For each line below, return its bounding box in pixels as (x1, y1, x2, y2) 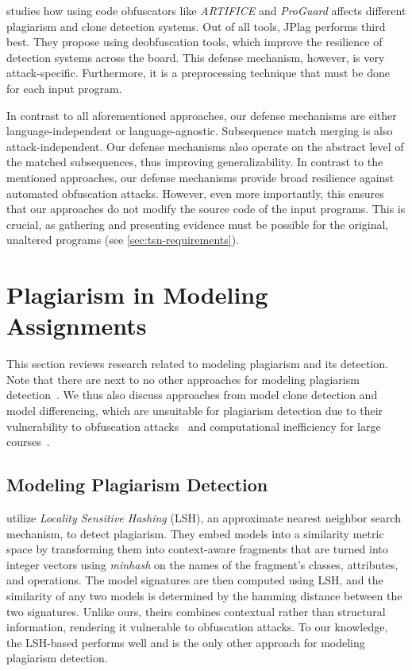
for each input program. (6, 80, 122, 96)
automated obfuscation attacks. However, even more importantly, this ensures (6, 184, 384, 201)
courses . (6, 433, 50, 450)
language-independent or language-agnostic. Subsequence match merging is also (6, 122, 393, 139)
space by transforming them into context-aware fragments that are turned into (6, 541, 388, 557)
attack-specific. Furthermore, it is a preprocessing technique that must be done (6, 64, 390, 81)
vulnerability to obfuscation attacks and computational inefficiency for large (6, 417, 381, 434)
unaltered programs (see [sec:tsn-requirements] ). (6, 231, 240, 248)
